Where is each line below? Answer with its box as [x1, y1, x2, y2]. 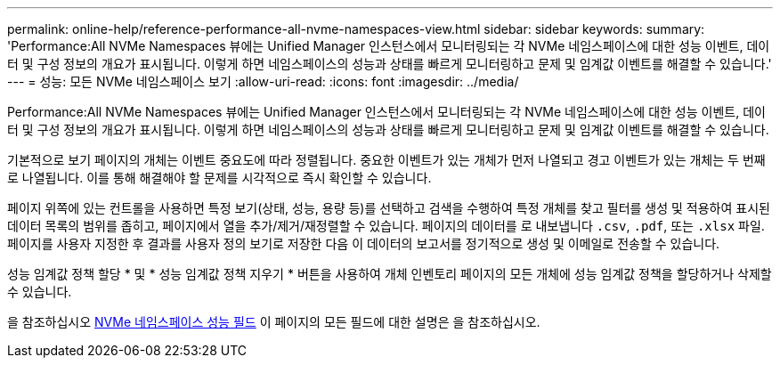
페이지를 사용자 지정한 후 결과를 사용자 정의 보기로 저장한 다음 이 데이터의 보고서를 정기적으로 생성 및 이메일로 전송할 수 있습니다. [7, 236, 720, 251]
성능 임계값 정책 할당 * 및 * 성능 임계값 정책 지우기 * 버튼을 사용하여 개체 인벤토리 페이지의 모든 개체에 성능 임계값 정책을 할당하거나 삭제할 [7, 266, 772, 281]
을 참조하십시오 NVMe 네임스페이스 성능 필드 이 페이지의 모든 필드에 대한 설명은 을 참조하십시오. [7, 314, 540, 329]
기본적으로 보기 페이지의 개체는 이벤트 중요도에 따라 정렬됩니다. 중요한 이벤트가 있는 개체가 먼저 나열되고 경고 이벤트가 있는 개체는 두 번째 [7, 152, 766, 167]
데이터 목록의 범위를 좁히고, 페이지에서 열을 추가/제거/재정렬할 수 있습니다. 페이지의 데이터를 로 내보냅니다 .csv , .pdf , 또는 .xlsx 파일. [7, 218, 765, 233]
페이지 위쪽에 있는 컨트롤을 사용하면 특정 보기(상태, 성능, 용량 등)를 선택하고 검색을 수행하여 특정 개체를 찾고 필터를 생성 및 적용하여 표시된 [7, 200, 770, 215]
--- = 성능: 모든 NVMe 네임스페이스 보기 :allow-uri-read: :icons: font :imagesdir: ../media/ [7, 74, 519, 89]
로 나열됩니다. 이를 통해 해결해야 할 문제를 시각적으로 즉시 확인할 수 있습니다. [7, 170, 432, 185]
